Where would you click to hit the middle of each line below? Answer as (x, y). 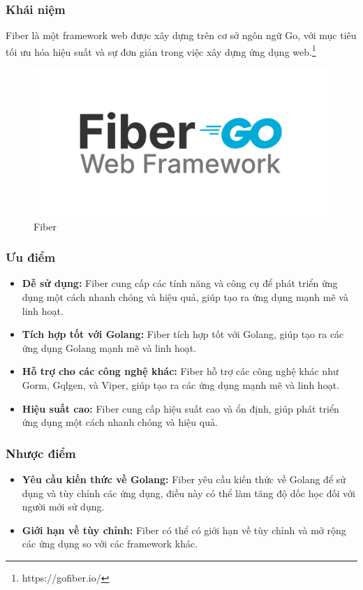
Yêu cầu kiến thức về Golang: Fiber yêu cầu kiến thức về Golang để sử (184, 479)
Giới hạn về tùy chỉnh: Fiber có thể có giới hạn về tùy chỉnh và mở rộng (184, 530)
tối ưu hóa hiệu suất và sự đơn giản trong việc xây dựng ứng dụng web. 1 (161, 50)
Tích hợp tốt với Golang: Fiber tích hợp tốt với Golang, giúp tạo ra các (183, 334)
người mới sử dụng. (63, 507)
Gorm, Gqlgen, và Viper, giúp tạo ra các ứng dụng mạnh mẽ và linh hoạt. (180, 385)
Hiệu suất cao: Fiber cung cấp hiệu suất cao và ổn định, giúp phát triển (180, 408)
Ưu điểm (31, 257)
